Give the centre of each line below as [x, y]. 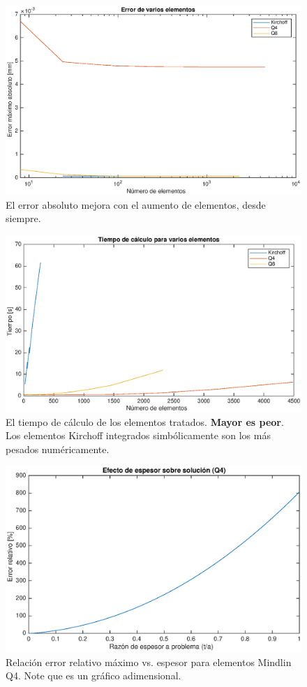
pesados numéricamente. [58, 449]
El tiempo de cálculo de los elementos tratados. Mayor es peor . [145, 421]
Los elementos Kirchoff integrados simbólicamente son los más [138, 435]
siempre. [23, 218]
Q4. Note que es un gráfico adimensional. [93, 675]
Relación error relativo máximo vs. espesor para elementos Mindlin [149, 662]
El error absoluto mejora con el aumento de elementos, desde [136, 204]
